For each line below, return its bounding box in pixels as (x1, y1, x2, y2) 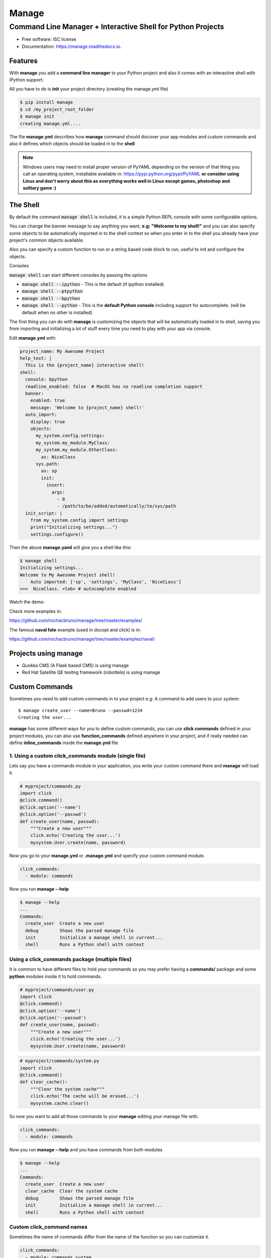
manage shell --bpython (22, 295, 80, 301)
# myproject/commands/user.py (20, 987, 94, 992)
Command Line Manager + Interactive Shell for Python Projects (9, 22, 224, 31)
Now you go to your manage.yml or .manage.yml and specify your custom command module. (9, 852, 205, 858)
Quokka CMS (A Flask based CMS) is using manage (22, 662, 129, 668)
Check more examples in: (9, 608, 62, 614)
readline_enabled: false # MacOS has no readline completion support (25, 383, 203, 389)
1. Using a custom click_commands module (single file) (9, 752, 146, 759)
